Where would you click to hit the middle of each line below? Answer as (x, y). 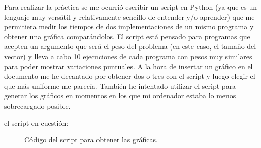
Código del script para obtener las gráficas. (91, 140)
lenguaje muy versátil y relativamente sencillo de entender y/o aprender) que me (129, 16)
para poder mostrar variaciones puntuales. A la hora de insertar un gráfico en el (128, 66)
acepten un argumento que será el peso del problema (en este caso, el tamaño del (130, 46)
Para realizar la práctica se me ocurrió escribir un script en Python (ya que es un (131, 7)
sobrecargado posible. (37, 105)
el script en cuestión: (36, 122)
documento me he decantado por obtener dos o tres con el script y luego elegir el (130, 76)
